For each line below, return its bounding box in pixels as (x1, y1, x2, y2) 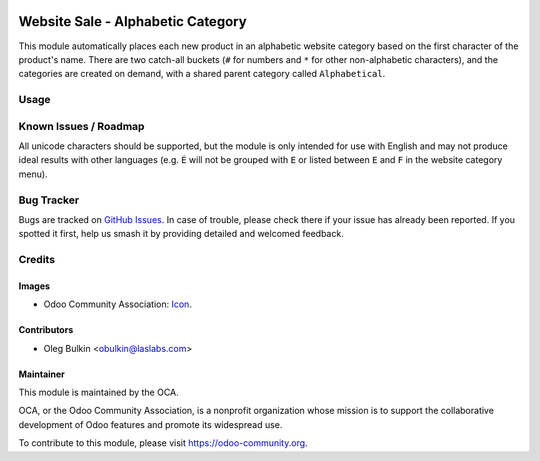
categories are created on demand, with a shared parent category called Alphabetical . (18, 68, 386, 80)
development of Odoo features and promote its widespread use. (18, 418, 283, 430)
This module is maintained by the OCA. (18, 386, 179, 399)
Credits (18, 253, 55, 267)
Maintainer (18, 368, 65, 380)
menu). (18, 168, 49, 180)
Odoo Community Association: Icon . (43, 298, 192, 310)
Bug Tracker (18, 193, 80, 207)
